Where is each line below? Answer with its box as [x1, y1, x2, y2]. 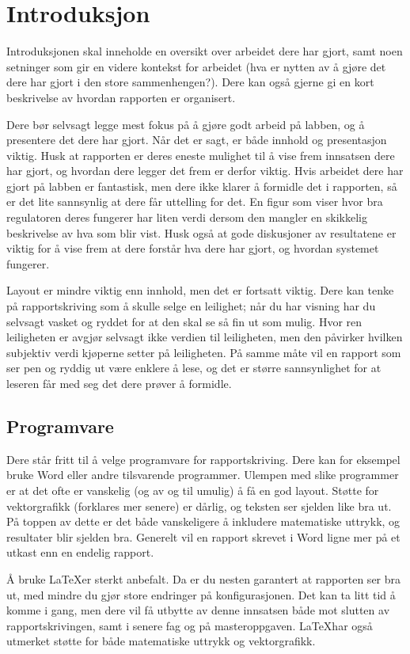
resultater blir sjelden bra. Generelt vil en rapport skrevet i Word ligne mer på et [6, 528, 401, 545]
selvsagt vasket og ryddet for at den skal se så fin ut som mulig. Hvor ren [6, 313, 363, 329]
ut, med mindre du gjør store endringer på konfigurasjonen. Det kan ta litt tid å [6, 586, 396, 603]
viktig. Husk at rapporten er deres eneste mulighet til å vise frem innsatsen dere [6, 146, 395, 163]
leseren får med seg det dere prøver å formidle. [6, 375, 232, 391]
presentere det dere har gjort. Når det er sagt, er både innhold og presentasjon [6, 131, 387, 148]
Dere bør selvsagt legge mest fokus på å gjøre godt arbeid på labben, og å [6, 116, 365, 132]
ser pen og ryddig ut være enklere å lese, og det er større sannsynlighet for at [6, 359, 382, 376]
